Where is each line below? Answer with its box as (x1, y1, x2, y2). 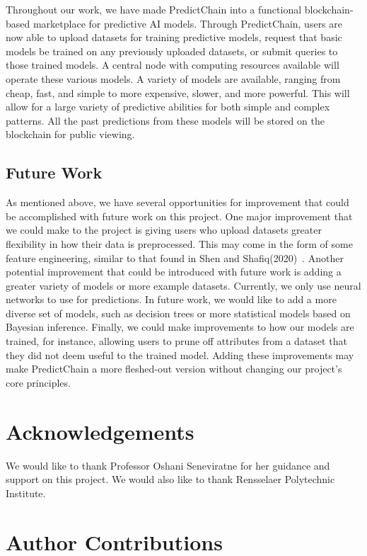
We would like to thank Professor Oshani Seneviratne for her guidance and (6, 458, 330, 472)
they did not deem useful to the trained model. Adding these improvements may (6, 347, 354, 362)
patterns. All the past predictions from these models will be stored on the (6, 113, 325, 127)
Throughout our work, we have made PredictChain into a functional (6, 2, 302, 16)
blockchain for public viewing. (6, 127, 135, 142)
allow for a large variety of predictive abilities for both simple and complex (6, 99, 330, 114)
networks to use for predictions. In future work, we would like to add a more (6, 292, 337, 307)
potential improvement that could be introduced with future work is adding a (6, 264, 342, 279)
